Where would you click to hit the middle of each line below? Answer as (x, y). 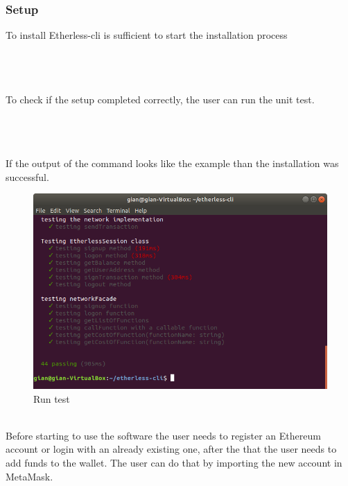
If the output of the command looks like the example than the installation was (172, 163)
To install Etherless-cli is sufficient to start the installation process (147, 35)
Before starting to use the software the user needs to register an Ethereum (163, 435)
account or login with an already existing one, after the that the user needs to (171, 449)
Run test (52, 398)
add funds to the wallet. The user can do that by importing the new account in (174, 463)
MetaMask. (29, 476)
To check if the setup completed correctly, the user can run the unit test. (160, 99)
